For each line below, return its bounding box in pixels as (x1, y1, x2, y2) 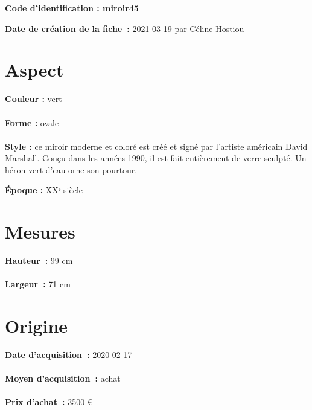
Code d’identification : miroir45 (5, 2, 139, 14)
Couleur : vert (5, 92, 62, 105)
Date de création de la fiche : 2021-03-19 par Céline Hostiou (5, 22, 244, 34)
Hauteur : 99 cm (5, 254, 73, 267)
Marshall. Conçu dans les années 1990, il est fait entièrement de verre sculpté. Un (5, 152, 307, 164)
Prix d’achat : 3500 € (5, 396, 93, 408)
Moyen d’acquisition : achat (5, 372, 121, 385)
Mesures (5, 219, 75, 244)
